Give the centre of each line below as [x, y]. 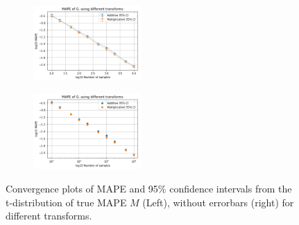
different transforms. [49, 216]
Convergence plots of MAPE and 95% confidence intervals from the [149, 188]
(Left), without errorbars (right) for [218, 202]
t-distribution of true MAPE [66, 202]
